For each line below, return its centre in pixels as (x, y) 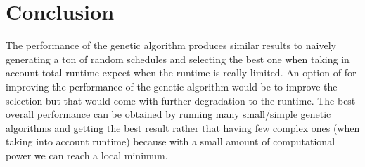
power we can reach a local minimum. (87, 155)
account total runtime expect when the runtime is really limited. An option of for (181, 73)
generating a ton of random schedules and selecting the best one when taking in (178, 59)
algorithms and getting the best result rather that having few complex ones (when (183, 127)
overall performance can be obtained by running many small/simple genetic (168, 114)
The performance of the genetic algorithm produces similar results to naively (171, 45)
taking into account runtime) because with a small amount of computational (171, 141)
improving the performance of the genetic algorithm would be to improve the (172, 86)
